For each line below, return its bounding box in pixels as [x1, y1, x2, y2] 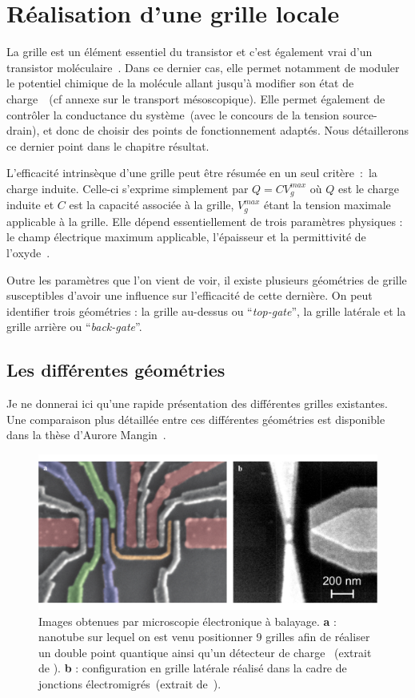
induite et [6, 196, 54, 213]
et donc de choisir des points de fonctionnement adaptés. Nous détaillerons [42, 122, 409, 139]
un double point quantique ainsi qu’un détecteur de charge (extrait [38, 644, 372, 660]
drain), [6, 122, 40, 139]
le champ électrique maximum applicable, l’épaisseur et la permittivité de [6, 228, 366, 245]
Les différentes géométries [6, 357, 225, 382]
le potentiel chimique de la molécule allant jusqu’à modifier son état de [6, 75, 354, 91]
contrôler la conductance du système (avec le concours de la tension [6, 106, 340, 123]
